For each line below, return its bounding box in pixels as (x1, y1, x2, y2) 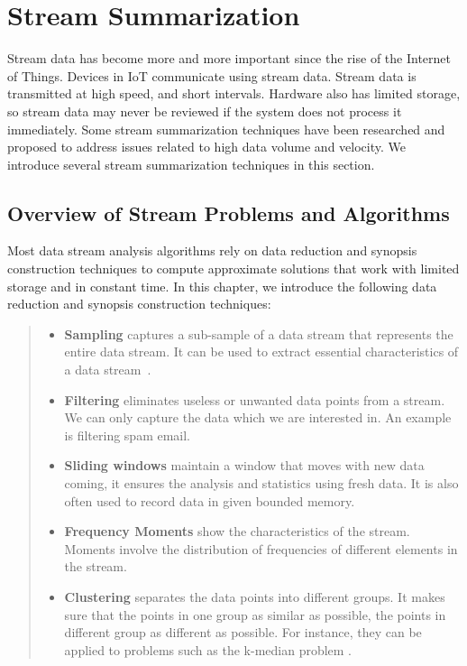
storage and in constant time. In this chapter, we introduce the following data (7, 276, 437, 295)
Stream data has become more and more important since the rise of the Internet (7, 49, 451, 68)
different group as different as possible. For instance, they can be (64, 623, 422, 642)
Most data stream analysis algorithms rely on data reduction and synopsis (7, 241, 417, 260)
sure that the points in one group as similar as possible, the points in (64, 605, 446, 624)
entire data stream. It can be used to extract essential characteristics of (64, 342, 459, 361)
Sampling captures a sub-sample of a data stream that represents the (64, 324, 453, 343)
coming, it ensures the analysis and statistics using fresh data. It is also (64, 474, 459, 493)
